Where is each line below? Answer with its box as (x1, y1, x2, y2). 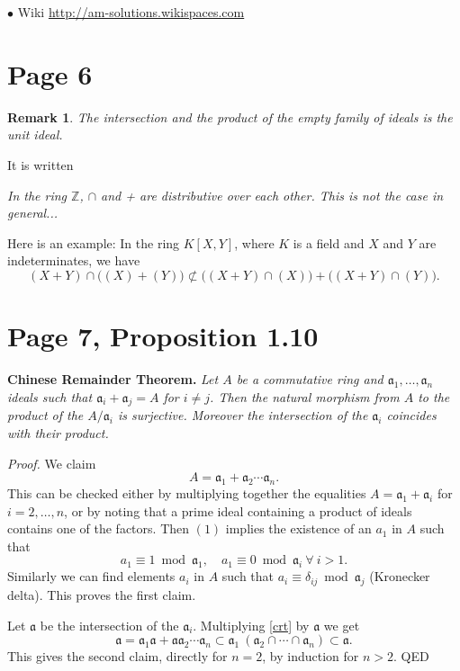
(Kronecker (369, 567, 430, 586)
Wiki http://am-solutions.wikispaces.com (17, 3, 245, 21)
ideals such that (7, 387, 93, 406)
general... (7, 203, 59, 222)
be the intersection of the (40, 615, 179, 634)
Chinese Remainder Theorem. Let (7, 370, 219, 388)
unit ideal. (7, 125, 63, 144)
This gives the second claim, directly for (7, 647, 228, 666)
